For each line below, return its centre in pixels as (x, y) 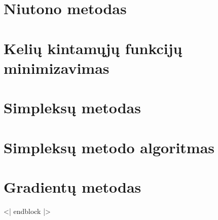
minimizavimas (57, 68)
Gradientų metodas (72, 186)
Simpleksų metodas (72, 107)
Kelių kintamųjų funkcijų (93, 48)
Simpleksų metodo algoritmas (109, 147)
